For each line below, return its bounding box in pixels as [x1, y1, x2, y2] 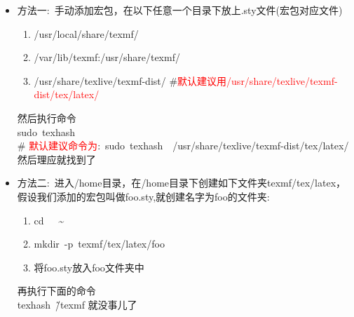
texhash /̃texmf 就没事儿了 [17, 297, 137, 311]
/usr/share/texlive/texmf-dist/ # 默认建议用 [34, 73, 227, 88]
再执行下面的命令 [17, 283, 96, 298]
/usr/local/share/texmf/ [34, 26, 139, 41]
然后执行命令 [17, 110, 76, 125]
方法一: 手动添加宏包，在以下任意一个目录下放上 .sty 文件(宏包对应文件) [17, 3, 343, 17]
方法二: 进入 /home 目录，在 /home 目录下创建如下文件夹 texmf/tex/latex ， [17, 175, 346, 190]
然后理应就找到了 [17, 151, 96, 166]
